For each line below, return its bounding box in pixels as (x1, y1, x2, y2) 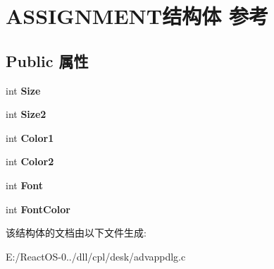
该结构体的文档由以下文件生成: (6, 225, 147, 240)
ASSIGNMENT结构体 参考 (6, 1, 268, 30)
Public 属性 (6, 49, 89, 71)
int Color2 (6, 154, 54, 169)
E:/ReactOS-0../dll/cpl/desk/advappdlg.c (6, 249, 186, 263)
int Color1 (6, 130, 54, 145)
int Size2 (6, 107, 46, 121)
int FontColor (6, 201, 70, 216)
